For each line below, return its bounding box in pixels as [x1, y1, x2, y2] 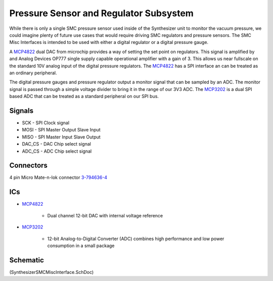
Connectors [9, 161, 48, 170]
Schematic [9, 256, 44, 264]
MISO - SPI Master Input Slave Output [22, 134, 101, 140]
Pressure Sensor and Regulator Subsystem [9, 8, 194, 19]
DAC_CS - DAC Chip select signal [22, 141, 91, 147]
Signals [9, 106, 34, 115]
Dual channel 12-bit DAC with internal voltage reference [47, 212, 163, 218]
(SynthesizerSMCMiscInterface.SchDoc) [9, 269, 94, 275]
